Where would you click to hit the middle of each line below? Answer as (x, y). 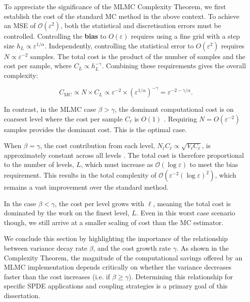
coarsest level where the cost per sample (63, 118)
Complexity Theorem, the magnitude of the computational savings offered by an (123, 257)
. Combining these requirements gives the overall (174, 66)
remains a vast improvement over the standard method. (86, 187)
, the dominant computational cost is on (174, 109)
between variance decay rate (46, 248)
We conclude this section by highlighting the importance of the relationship (116, 238)
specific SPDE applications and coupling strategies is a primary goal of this (116, 286)
